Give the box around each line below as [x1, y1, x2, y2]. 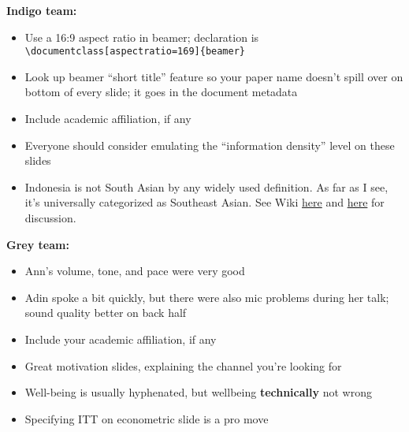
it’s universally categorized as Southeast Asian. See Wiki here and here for [24, 194, 385, 210]
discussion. [24, 210, 76, 225]
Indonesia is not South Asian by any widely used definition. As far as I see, [24, 178, 389, 195]
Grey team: [6, 236, 69, 252]
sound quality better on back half [24, 304, 187, 321]
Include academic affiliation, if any [24, 110, 191, 127]
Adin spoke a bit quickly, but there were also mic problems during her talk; [24, 289, 389, 305]
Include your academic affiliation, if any [24, 330, 217, 347]
